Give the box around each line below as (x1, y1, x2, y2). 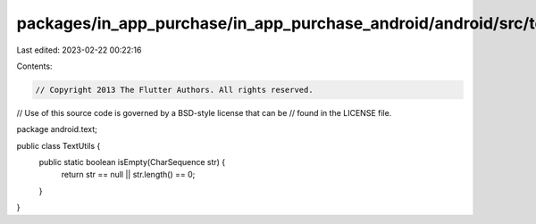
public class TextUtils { (16, 140, 101, 151)
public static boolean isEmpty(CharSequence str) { (38, 157, 226, 168)
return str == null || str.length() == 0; (61, 170, 196, 180)
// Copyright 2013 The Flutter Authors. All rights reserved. (35, 85, 314, 95)
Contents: (16, 61, 53, 71)
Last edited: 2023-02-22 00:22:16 (16, 45, 142, 55)
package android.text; (16, 124, 97, 135)
